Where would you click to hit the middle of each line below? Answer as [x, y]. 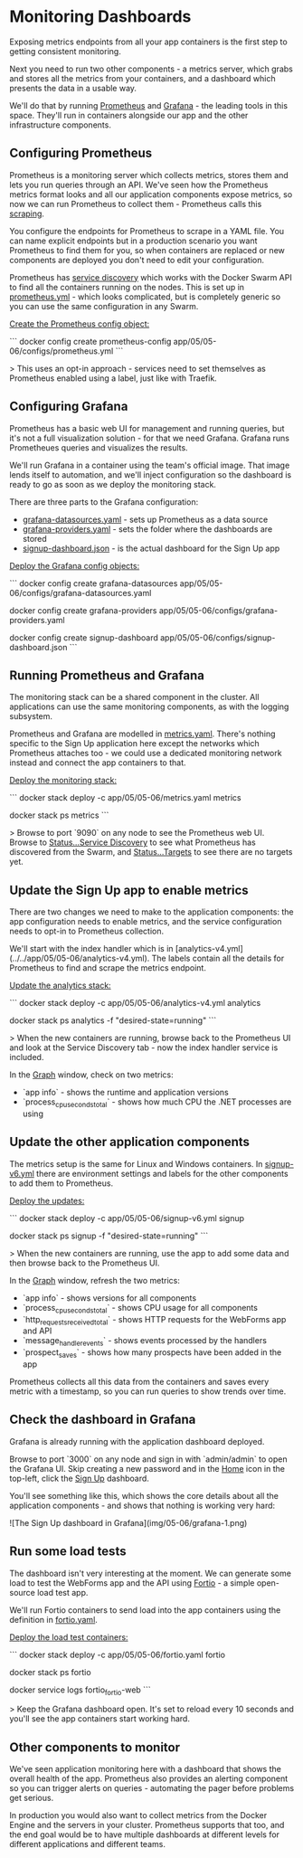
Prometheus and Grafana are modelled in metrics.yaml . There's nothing [142, 734]
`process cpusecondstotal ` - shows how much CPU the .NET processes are [157, 1103]
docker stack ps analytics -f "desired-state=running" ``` [113, 1020]
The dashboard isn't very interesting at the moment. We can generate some [151, 1573]
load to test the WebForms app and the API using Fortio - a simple [132, 1583]
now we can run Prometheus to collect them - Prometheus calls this [136, 204]
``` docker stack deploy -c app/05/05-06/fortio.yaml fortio [118, 1654]
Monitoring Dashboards [100, 17]
